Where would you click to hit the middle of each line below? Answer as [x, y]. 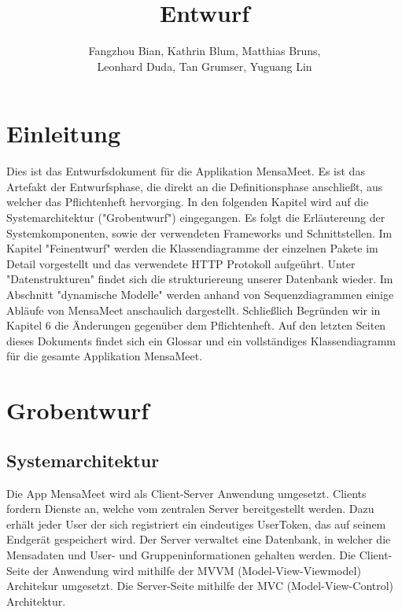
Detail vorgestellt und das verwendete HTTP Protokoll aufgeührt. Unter [181, 263]
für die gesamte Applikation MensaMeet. [105, 356]
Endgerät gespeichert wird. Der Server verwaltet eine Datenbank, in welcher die [199, 539]
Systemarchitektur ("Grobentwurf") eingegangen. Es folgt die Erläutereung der [196, 218]
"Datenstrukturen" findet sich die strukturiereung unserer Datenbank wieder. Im [200, 279]
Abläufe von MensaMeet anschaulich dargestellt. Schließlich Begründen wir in [194, 310]
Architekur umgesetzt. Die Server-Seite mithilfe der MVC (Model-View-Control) [200, 586]
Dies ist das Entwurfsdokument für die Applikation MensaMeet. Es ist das [186, 171]
